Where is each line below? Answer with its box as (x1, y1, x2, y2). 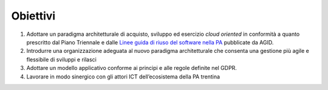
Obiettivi (11, 9, 56, 22)
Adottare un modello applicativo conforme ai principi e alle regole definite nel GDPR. (26, 64, 237, 72)
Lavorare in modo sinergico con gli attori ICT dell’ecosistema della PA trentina (26, 73, 220, 80)
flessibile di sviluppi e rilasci (26, 55, 97, 63)
